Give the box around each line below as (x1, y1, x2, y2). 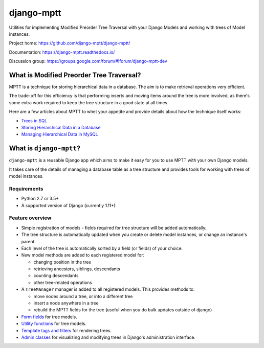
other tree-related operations (33, 279, 92, 285)
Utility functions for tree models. (21, 321, 87, 326)
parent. (21, 238, 36, 244)
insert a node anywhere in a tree (33, 300, 99, 306)
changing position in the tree (33, 259, 91, 265)
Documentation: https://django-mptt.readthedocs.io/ (9, 49, 115, 55)
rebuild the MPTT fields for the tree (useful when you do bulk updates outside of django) (33, 307, 212, 313)
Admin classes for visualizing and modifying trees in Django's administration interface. (21, 334, 196, 340)
